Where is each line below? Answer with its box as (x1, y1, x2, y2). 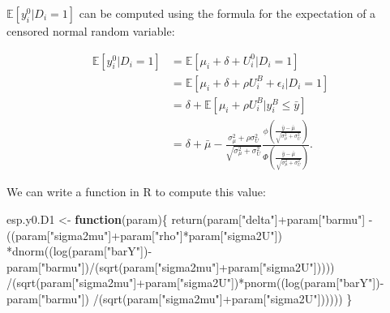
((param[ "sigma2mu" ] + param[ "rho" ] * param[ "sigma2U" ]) (6, 226, 282, 243)
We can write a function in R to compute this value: (6, 183, 266, 200)
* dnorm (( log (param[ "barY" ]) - (6, 242, 152, 259)
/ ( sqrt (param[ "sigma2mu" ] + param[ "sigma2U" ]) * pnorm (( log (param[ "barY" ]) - (6, 274, 384, 291)
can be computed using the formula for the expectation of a (79, 5, 376, 21)
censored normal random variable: (6, 23, 175, 39)
